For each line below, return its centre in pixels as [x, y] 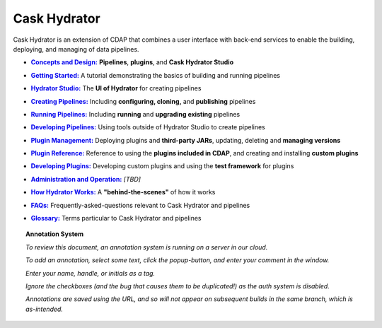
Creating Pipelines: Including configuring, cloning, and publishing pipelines [143, 101]
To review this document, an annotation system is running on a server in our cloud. [147, 247]
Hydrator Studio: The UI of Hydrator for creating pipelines [116, 88]
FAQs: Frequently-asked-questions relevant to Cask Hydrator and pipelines [140, 205]
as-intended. [45, 309]
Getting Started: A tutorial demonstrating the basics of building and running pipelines [156, 75]
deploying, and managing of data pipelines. [76, 49]
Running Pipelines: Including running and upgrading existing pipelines [135, 114]
